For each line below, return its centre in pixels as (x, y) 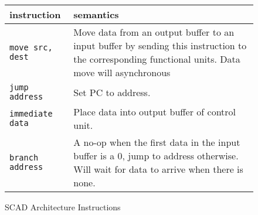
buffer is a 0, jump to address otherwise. (156, 156)
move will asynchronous (122, 72)
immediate (31, 114)
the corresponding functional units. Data (157, 59)
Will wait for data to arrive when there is (158, 169)
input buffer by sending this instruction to (160, 45)
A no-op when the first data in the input (157, 142)
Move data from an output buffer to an (154, 32)
